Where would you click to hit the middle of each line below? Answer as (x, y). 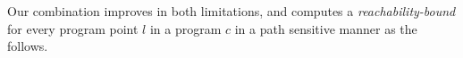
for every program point (73, 28)
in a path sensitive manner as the (326, 28)
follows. (28, 46)
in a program (185, 28)
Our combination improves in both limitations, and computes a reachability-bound (231, 11)
